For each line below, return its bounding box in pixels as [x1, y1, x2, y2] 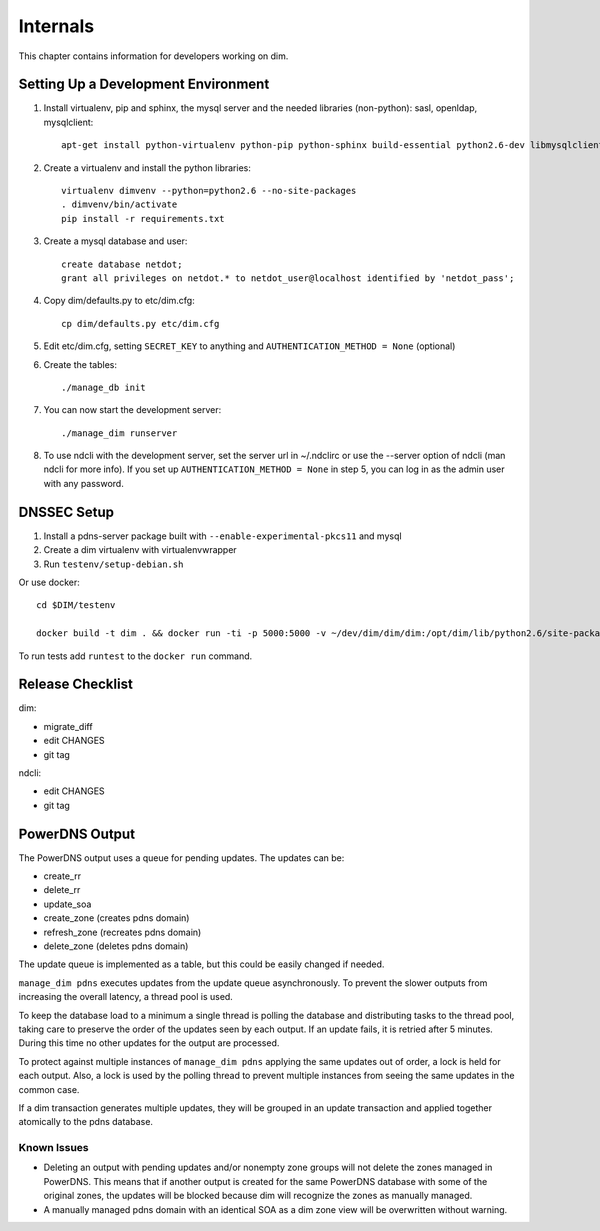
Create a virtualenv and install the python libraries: [43, 161, 252, 174]
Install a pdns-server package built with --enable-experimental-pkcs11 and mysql [43, 530, 402, 542]
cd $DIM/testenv [36, 600, 116, 611]
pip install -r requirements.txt [61, 213, 225, 224]
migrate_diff [43, 720, 94, 732]
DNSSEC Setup [18, 503, 115, 520]
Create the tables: [43, 358, 117, 370]
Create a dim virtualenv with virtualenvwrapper [43, 544, 237, 556]
